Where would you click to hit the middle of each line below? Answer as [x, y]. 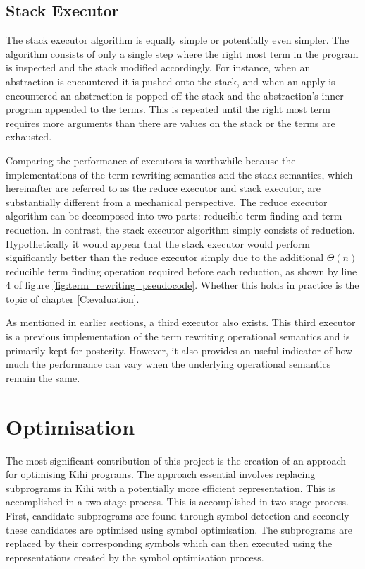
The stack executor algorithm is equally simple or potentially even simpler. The [178, 40]
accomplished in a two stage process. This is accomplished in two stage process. [177, 502]
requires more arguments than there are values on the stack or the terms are [171, 122]
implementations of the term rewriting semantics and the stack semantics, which [179, 174]
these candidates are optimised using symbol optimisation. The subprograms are [179, 529]
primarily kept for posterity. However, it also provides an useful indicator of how [179, 350]
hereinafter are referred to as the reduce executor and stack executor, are [163, 188]
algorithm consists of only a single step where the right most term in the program [182, 53]
